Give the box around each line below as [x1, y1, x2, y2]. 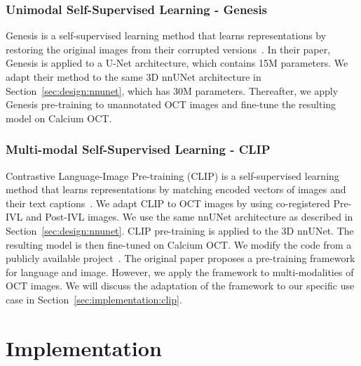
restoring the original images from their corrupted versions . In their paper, [6, 41, 331, 56]
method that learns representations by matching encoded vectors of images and [6, 182, 346, 197]
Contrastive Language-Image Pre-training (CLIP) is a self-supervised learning [6, 168, 339, 183]
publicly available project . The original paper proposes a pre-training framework [6, 251, 355, 266]
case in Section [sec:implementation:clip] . [6, 292, 182, 306]
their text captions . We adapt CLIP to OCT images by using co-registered [6, 195, 330, 210]
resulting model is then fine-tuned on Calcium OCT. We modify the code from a [6, 237, 352, 251]
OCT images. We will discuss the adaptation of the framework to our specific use [6, 278, 355, 293]
